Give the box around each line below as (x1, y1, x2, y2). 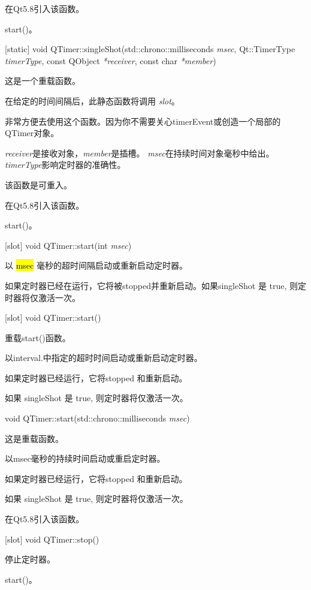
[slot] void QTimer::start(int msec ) (5, 239, 132, 251)
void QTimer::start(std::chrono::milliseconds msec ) (5, 412, 190, 425)
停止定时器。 (5, 553, 55, 565)
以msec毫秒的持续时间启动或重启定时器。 (5, 452, 165, 465)
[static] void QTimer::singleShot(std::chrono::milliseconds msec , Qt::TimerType (5, 43, 295, 55)
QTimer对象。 (5, 127, 59, 139)
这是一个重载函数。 (5, 74, 80, 87)
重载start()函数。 (5, 331, 71, 344)
